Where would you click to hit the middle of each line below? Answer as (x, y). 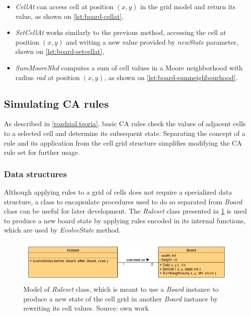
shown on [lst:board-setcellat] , (60, 51)
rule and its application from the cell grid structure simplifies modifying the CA (123, 142)
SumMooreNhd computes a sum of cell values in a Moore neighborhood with (129, 67)
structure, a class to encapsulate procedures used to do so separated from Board (123, 201)
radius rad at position (47, 77)
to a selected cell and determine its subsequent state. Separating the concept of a (125, 133)
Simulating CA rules (56, 103)
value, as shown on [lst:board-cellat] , (70, 16)
